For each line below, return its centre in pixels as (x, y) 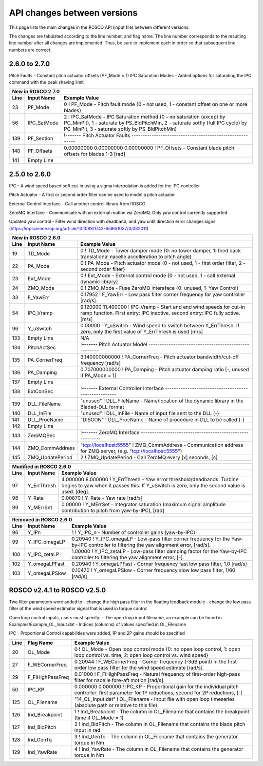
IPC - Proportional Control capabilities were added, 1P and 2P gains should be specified (97, 633)
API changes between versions (73, 13)
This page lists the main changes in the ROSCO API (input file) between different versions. (99, 27)
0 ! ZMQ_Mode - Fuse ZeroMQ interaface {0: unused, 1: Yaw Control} (160, 288)
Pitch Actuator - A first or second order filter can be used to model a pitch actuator (92, 195)
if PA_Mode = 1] (98, 375)
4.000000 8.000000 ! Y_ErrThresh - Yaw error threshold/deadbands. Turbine (150, 479)
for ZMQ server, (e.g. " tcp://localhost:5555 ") (131, 451)
